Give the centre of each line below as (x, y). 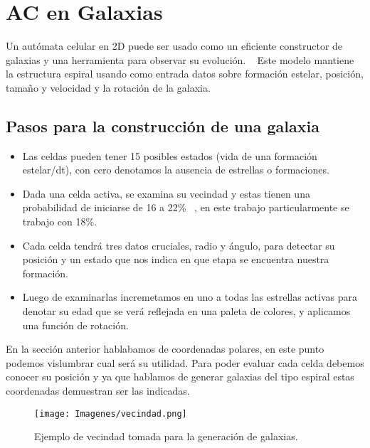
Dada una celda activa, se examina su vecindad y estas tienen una (166, 193)
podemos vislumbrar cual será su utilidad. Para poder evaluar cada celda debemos (185, 362)
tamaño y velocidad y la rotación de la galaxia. (108, 87)
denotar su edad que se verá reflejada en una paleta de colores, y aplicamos (186, 311)
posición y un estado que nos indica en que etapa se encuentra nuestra (176, 259)
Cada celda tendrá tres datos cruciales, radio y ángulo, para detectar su (179, 245)
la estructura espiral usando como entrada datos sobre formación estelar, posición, (185, 74)
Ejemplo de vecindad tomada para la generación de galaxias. (166, 436)
